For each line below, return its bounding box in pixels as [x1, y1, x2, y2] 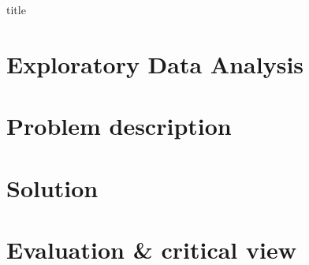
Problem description [6, 110, 232, 142]
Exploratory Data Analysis [6, 47, 304, 80]
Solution [6, 171, 99, 203]
